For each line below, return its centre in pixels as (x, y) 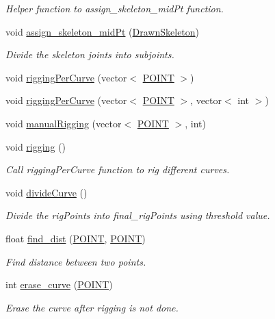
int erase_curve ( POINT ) (59, 284)
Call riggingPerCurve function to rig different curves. (118, 169)
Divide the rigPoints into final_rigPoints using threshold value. (138, 215)
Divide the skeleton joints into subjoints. (90, 54)
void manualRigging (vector (64, 123)
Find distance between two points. (76, 261)
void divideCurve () (47, 192)
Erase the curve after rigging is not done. (92, 307)
